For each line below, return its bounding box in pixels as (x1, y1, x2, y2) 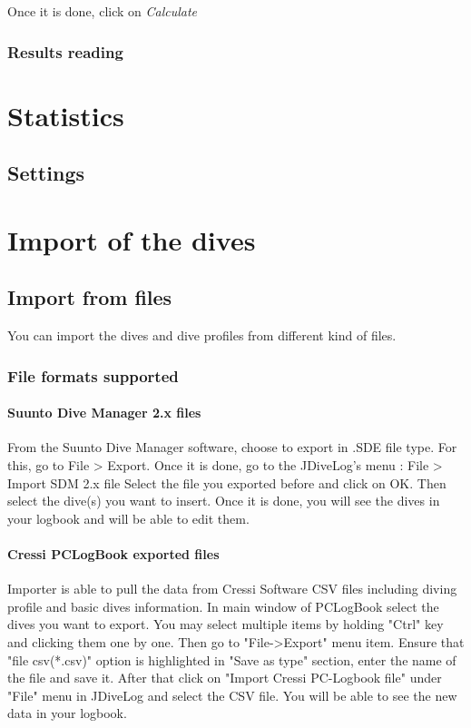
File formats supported (7, 364, 179, 387)
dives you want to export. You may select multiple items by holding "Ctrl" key (7, 615, 444, 634)
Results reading (7, 40, 123, 63)
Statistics (7, 96, 124, 133)
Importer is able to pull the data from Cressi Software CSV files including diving (7, 579, 457, 598)
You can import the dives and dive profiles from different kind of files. (7, 326, 397, 345)
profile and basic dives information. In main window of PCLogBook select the (7, 596, 439, 615)
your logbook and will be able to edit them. (7, 508, 250, 527)
